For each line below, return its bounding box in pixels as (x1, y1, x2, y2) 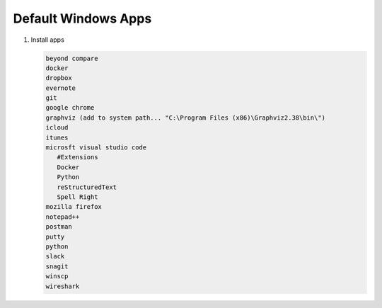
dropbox (45, 74, 72, 82)
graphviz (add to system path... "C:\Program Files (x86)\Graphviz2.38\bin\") (45, 113, 325, 122)
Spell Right (57, 193, 98, 201)
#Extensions (57, 153, 98, 161)
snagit (45, 262, 69, 270)
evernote (45, 84, 76, 92)
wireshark (45, 282, 80, 290)
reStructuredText (57, 183, 117, 191)
